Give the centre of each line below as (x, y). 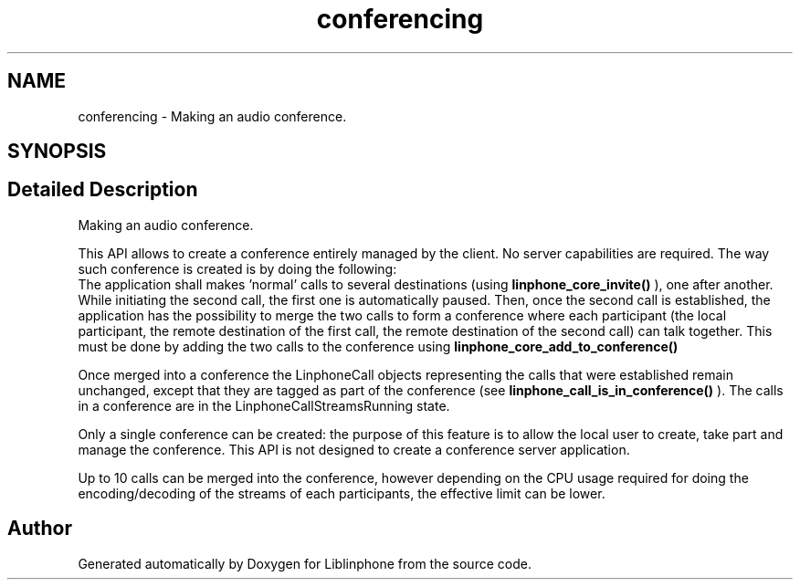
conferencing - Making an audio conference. (212, 116)
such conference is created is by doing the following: (237, 268)
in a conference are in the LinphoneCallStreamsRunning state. (264, 405)
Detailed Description (103, 190)
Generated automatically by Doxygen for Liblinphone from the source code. (305, 563)
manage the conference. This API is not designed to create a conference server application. (354, 449)
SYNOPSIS (57, 152)
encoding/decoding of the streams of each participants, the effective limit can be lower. (342, 493)
